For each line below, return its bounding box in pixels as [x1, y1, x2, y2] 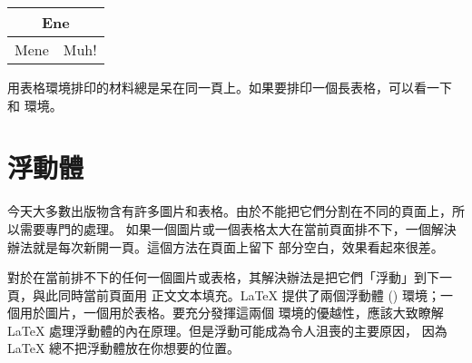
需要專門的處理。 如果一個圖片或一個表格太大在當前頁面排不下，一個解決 [19, 219, 457, 238]
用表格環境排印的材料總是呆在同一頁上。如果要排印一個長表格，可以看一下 [7, 78, 452, 96]
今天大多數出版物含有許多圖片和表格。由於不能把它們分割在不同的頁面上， [7, 201, 452, 221]
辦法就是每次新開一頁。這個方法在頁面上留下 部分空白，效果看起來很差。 [7, 237, 444, 256]
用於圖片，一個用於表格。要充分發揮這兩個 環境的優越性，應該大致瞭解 [19, 303, 444, 322]
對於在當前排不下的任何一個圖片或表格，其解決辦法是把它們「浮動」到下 [7, 268, 439, 287]
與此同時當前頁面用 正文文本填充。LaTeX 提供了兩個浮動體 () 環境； [32, 285, 440, 304]
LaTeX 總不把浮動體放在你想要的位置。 [7, 338, 241, 358]
